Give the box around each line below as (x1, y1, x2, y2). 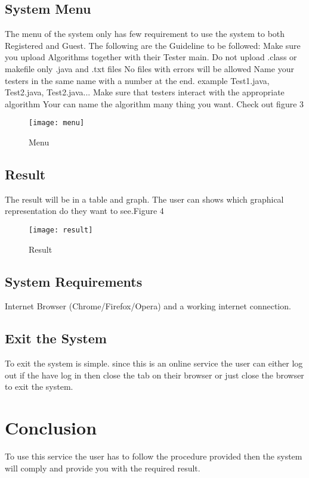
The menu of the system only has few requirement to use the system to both (5, 27, 285, 40)
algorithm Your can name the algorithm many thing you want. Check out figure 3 (5, 97, 304, 110)
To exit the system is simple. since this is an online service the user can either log (5, 357, 303, 370)
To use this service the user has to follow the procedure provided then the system (5, 450, 302, 463)
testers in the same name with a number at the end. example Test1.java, (5, 74, 270, 86)
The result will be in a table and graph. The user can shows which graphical (5, 193, 284, 205)
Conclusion (5, 415, 97, 440)
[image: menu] (29, 119, 85, 128)
